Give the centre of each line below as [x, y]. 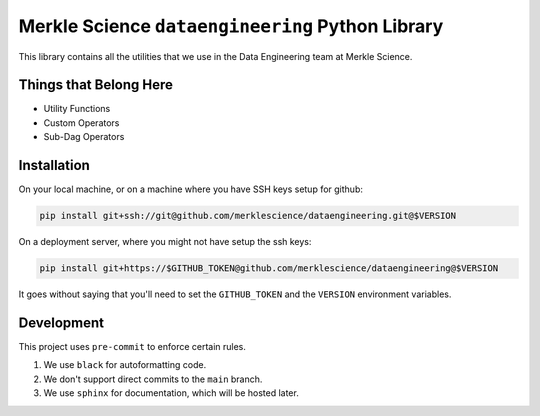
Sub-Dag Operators [84, 137]
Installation [54, 165]
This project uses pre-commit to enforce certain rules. [132, 346]
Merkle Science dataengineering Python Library [231, 26]
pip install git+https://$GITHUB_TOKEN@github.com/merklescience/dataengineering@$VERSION [269, 268]
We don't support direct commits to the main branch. [153, 379]
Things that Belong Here [96, 85]
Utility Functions [77, 109]
